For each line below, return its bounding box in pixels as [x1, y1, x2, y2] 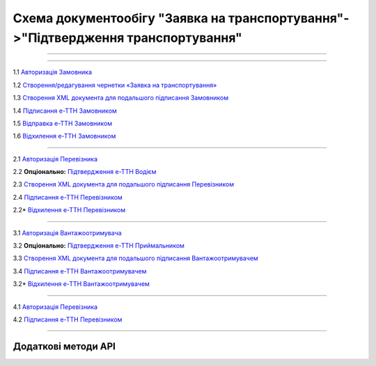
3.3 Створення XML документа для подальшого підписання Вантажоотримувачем [13, 254, 259, 262]
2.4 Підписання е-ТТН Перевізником [13, 193, 123, 201]
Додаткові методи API [13, 340, 116, 352]
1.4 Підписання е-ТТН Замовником [13, 106, 118, 115]
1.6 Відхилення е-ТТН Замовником [13, 132, 116, 141]
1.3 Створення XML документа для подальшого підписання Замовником [13, 94, 229, 102]
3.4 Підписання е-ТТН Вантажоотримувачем [13, 266, 147, 275]
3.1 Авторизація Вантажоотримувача [13, 228, 122, 237]
